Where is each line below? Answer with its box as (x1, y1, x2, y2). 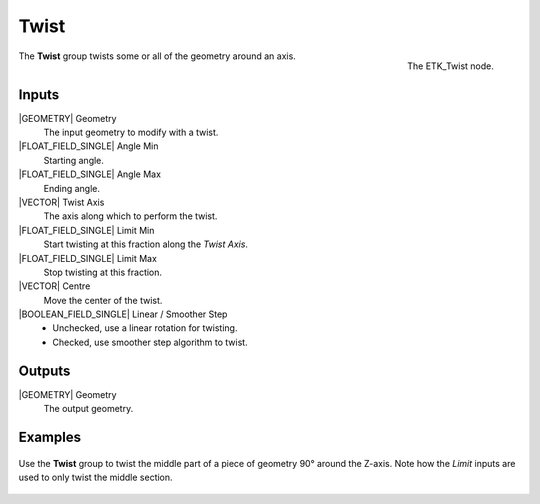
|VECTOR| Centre (18, 280, 91, 292)
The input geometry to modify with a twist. (43, 126, 219, 139)
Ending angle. (43, 182, 100, 194)
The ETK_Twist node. (406, 60, 494, 72)
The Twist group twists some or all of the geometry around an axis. (18, 50, 297, 62)
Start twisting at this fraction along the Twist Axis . (43, 238, 249, 250)
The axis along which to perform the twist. (43, 210, 218, 222)
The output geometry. (43, 403, 134, 415)
